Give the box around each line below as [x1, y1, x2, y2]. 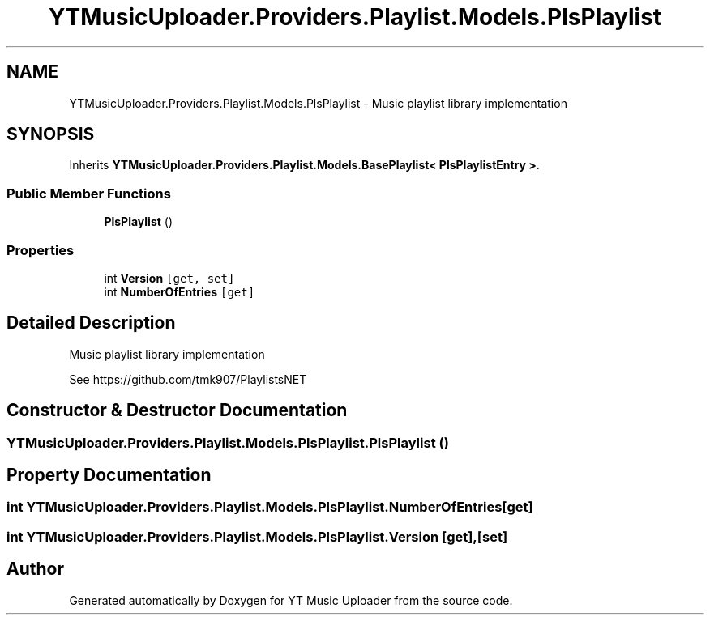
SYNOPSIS [6, 124, 95, 145]
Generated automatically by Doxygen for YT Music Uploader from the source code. [69, 593, 513, 607]
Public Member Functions [6, 185, 171, 202]
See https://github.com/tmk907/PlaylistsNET [69, 372, 307, 386]
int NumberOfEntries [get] [104, 284, 255, 299]
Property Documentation [6, 465, 212, 486]
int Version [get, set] [104, 270, 235, 285]
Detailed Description [6, 313, 176, 334]
